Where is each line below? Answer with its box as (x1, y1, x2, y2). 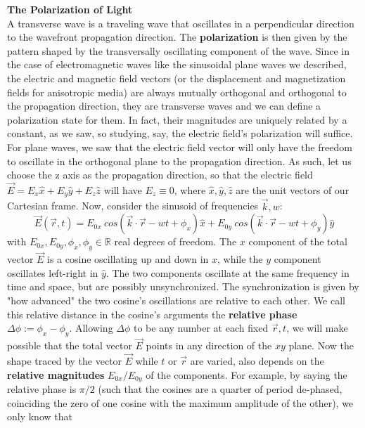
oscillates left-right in (7, 265, 98, 280)
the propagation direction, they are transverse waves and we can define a (7, 98, 321, 113)
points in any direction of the (146, 338, 272, 353)
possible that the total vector (7, 338, 132, 353)
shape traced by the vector (7, 354, 122, 368)
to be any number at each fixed (134, 320, 269, 335)
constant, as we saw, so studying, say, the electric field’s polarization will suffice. (7, 126, 353, 141)
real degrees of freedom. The (114, 234, 237, 249)
